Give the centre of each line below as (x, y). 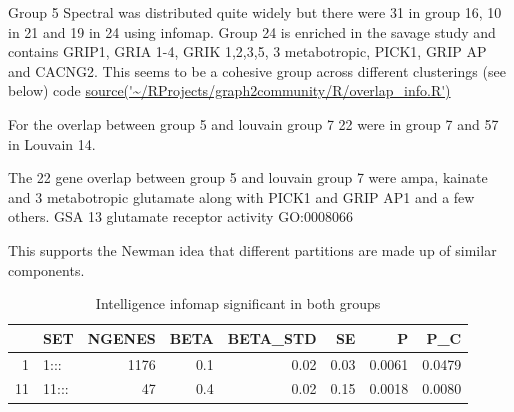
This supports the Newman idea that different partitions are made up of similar (252, 249)
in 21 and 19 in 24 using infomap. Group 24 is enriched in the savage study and (252, 31)
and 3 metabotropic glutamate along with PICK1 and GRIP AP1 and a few (241, 196)
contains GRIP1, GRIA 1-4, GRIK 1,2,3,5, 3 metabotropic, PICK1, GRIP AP (247, 51)
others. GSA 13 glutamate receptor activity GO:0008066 (180, 216)
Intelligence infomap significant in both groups (238, 303)
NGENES (121, 337)
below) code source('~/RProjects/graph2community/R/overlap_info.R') (229, 90)
